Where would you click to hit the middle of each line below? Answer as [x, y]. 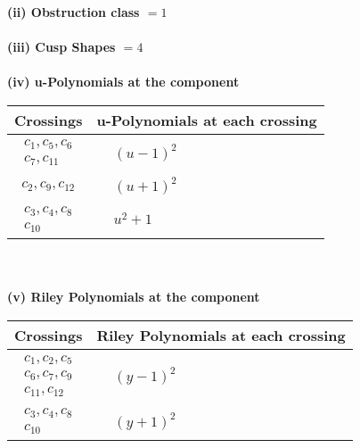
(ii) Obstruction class [74, 12]
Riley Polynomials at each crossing [221, 336]
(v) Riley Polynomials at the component [134, 297]
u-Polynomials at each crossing [207, 120]
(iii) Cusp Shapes [61, 47]
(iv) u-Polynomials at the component [123, 82]
